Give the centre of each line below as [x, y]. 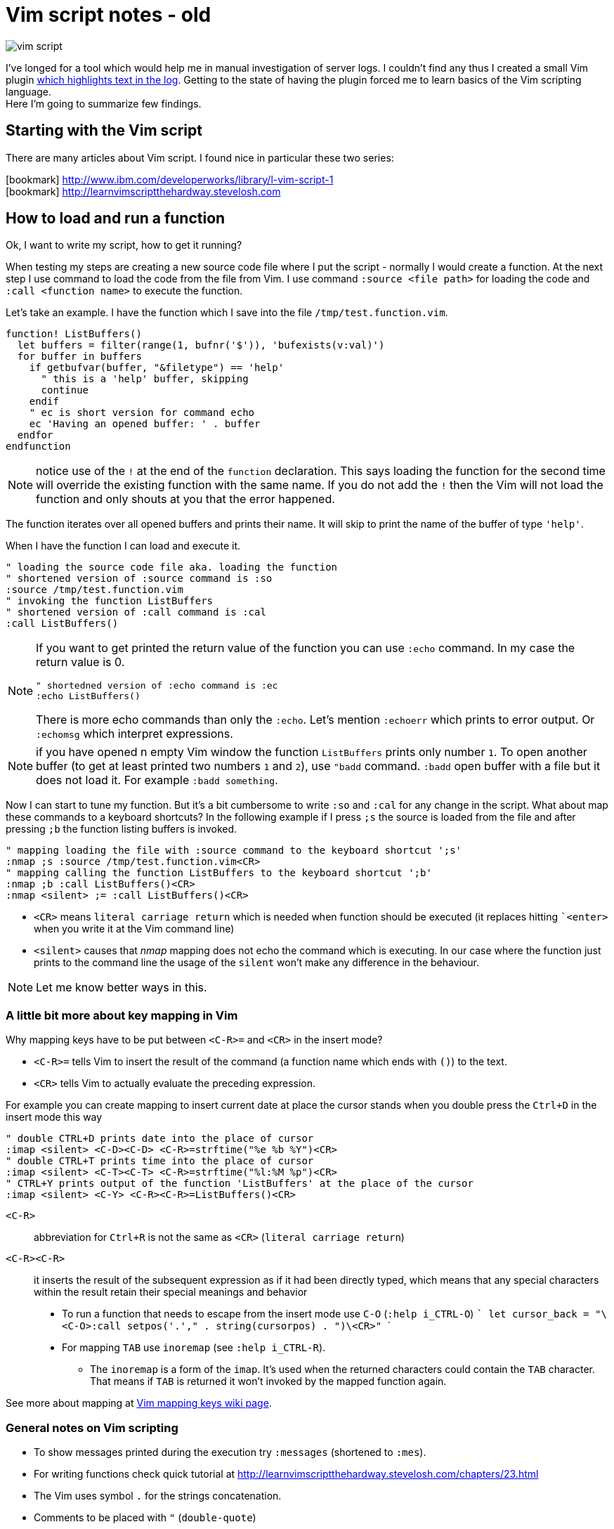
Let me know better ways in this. [122, 988]
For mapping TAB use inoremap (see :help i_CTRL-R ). [194, 1348]
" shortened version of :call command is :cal [136, 612]
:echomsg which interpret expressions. [135, 734]
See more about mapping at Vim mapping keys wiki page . [139, 1403]
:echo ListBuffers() [88, 696]
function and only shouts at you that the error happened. [185, 499]
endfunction [38, 447]
